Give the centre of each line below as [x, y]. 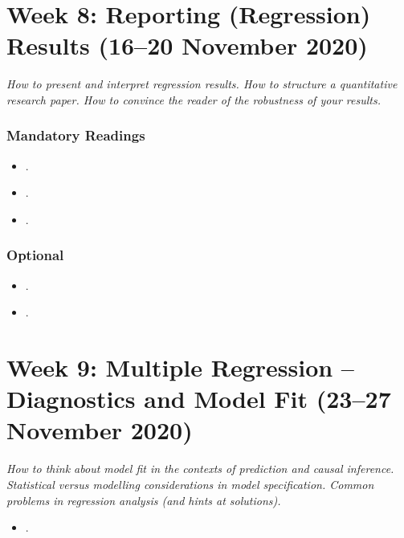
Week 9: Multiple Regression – [180, 367]
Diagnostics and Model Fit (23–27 [199, 399]
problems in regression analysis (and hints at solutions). [144, 500]
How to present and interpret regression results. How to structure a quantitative [202, 84]
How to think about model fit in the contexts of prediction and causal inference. [200, 469]
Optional [35, 255]
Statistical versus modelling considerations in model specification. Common [190, 484]
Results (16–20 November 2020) [187, 45]
